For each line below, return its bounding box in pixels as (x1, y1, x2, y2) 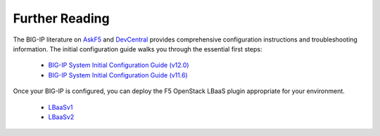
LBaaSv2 (48, 113, 75, 121)
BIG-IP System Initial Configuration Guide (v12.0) (48, 61, 189, 70)
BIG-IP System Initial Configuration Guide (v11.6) (48, 70, 188, 79)
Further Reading (13, 11, 110, 26)
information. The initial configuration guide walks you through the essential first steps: (13, 44, 262, 53)
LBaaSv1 (48, 103, 73, 111)
